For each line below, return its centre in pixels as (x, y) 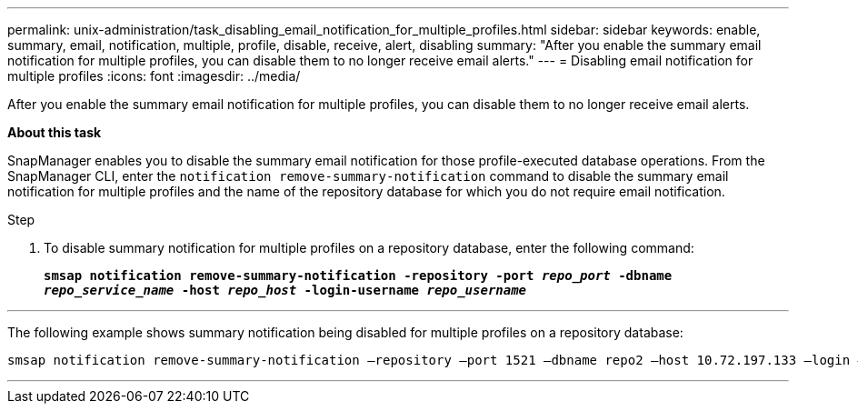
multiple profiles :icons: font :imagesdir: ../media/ (154, 76)
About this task (55, 132)
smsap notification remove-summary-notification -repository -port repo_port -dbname (358, 276)
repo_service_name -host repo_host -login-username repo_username (285, 290)
